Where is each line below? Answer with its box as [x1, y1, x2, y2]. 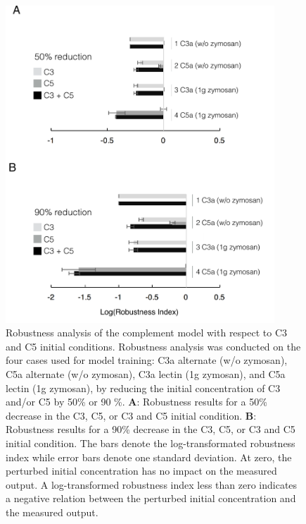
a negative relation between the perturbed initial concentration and [6, 491, 296, 506]
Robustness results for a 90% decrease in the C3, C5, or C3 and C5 [6, 422, 295, 437]
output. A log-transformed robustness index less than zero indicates [6, 477, 298, 492]
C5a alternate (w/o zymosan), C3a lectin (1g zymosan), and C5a [6, 367, 286, 382]
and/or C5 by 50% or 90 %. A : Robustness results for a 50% [6, 394, 267, 409]
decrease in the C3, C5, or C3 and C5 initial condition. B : [6, 408, 257, 422]
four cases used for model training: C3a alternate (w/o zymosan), [6, 353, 288, 367]
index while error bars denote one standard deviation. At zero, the [6, 449, 292, 464]
